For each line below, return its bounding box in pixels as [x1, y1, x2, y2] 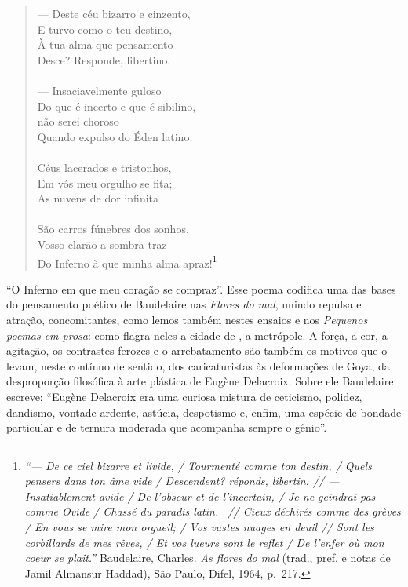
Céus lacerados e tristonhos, [37, 159, 172, 175]
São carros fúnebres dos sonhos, [37, 221, 189, 237]
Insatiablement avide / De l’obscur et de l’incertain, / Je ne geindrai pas [24, 487, 376, 504]
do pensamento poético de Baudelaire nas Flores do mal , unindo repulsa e [6, 296, 362, 312]
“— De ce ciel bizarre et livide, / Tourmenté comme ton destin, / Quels [24, 457, 372, 473]
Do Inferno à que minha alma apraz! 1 [37, 252, 217, 271]
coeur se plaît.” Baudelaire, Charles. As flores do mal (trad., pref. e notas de [24, 549, 391, 566]
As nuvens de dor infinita [37, 190, 159, 206]
